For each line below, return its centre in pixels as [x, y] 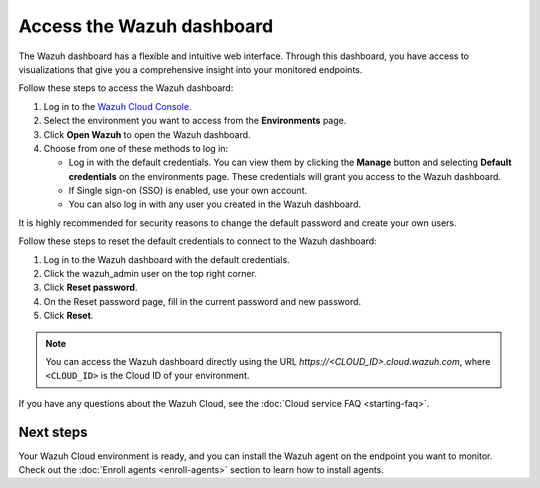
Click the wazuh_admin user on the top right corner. [150, 274]
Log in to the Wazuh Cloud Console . [117, 106]
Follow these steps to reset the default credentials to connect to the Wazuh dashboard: [197, 241]
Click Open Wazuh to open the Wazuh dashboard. [147, 134]
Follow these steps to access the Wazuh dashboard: [126, 88]
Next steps [53, 431]
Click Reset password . [90, 287]
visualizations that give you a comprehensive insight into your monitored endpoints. [190, 69]
